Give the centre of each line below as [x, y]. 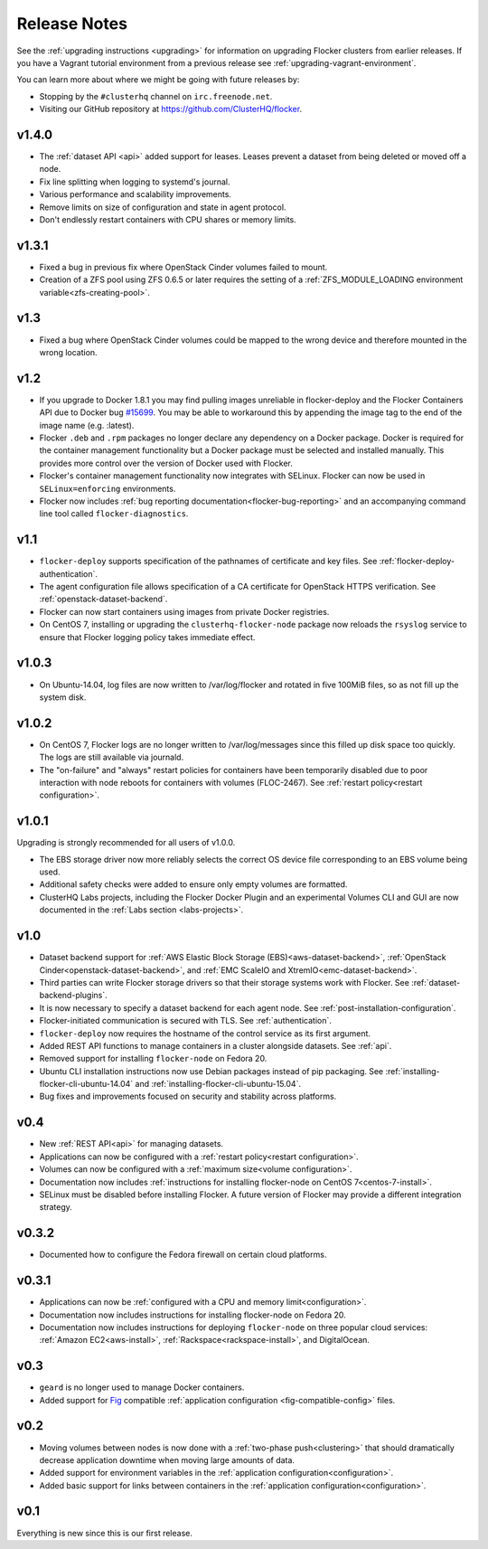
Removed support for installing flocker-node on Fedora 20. [153, 1059]
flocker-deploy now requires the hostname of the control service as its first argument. [205, 1033]
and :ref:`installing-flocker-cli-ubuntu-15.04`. [218, 1084]
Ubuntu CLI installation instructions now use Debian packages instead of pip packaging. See [211, 1071]
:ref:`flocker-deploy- [417, 562]
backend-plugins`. [73, 996]
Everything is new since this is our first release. [105, 1533]
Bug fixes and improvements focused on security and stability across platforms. [188, 1096]
